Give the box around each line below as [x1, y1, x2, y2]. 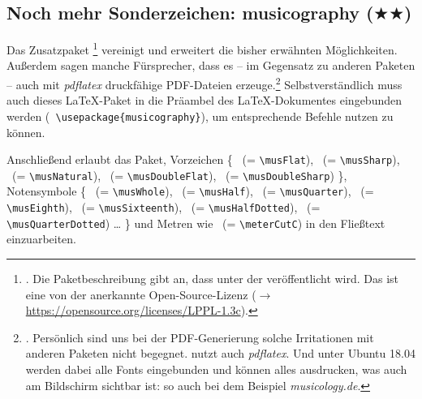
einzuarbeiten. [6, 230, 77, 247]
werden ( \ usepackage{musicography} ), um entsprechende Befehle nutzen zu [6, 107, 394, 124]
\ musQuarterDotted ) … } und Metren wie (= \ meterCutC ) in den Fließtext [6, 214, 385, 231]
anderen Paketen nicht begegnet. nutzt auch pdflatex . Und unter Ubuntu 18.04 [25, 345, 416, 362]
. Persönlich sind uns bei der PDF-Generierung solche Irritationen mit [25, 328, 374, 345]
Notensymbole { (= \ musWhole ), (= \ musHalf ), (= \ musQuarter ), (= [6, 182, 374, 199]
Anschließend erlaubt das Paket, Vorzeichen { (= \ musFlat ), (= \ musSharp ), [6, 151, 400, 168]
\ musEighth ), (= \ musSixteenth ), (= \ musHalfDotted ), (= [6, 199, 321, 216]
